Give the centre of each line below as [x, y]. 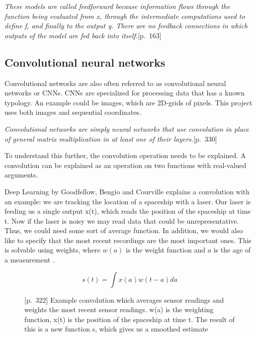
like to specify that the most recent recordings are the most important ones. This [128, 240]
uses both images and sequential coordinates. [73, 112]
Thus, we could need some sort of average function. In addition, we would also [124, 230]
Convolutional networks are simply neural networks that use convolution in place [127, 128]
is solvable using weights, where [52, 250]
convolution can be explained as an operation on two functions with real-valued [126, 165]
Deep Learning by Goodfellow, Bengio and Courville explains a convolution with [127, 191]
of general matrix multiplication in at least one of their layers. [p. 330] [111, 138]
